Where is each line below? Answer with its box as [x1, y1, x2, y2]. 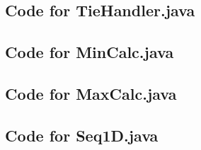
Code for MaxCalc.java [5, 82, 177, 104]
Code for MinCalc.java [5, 41, 174, 63]
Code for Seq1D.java [5, 124, 159, 146]
